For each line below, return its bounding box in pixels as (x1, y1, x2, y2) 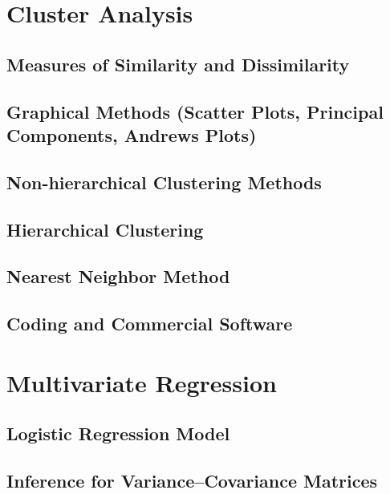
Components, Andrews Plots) (6, 122, 257, 147)
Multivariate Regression (6, 366, 277, 399)
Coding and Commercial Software (6, 311, 293, 336)
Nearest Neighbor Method (6, 264, 230, 289)
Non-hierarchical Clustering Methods (6, 169, 322, 194)
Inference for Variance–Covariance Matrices (6, 468, 378, 492)
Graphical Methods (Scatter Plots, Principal (6, 99, 384, 123)
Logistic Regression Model (6, 421, 230, 446)
